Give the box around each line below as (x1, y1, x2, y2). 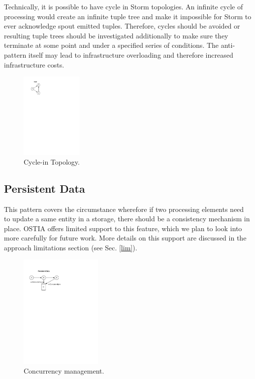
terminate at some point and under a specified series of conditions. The (4, 40, 219, 50)
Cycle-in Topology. (24, 156, 80, 167)
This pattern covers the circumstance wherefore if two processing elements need (4, 204, 244, 214)
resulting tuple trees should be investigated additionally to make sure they (4, 30, 228, 40)
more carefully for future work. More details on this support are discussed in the (4, 233, 247, 243)
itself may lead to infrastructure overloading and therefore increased (28, 49, 233, 60)
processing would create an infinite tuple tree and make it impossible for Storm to (4, 11, 252, 21)
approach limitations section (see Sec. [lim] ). (4, 242, 137, 252)
